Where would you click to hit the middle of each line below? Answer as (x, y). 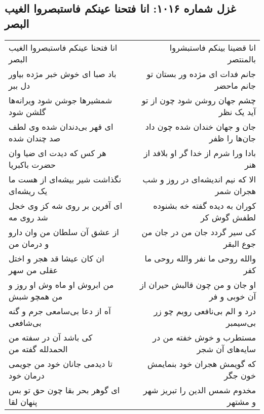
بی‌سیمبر (241, 322)
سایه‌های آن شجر (226, 349)
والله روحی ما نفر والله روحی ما (200, 258)
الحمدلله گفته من (38, 349)
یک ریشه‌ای (28, 191)
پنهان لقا (23, 401)
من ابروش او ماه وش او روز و (61, 284)
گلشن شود (27, 111)
